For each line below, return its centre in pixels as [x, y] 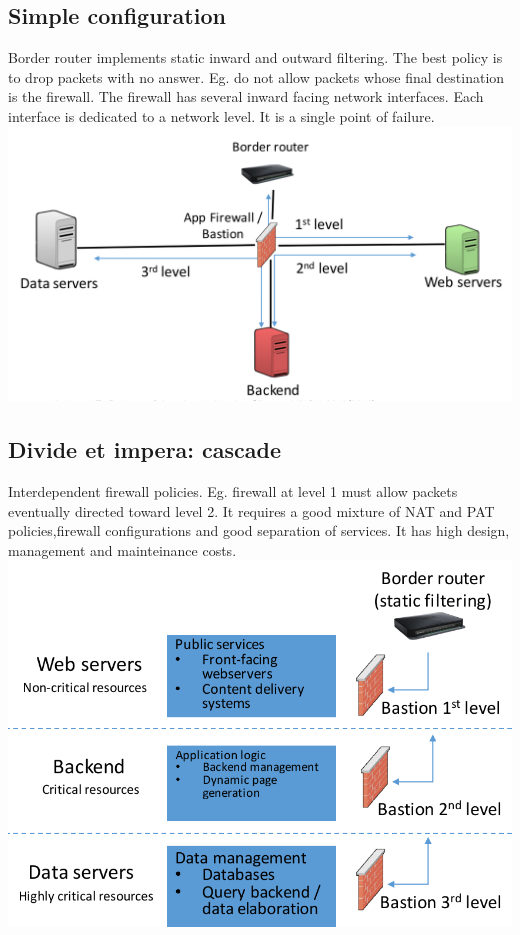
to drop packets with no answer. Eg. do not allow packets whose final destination [256, 76]
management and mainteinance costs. [122, 549]
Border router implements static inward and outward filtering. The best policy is [255, 57]
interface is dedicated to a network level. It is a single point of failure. [221, 115]
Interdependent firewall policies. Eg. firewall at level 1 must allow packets [233, 491]
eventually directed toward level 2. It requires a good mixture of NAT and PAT [251, 510]
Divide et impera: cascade [145, 449]
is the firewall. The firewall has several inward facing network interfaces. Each [246, 96]
